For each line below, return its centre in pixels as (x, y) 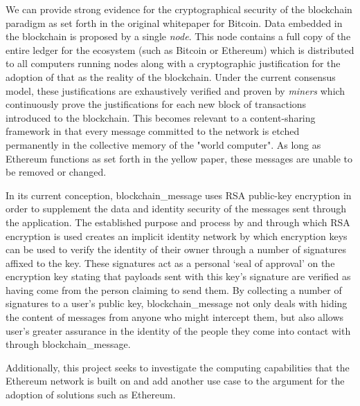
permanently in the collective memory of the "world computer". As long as (163, 144)
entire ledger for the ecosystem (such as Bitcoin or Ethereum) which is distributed (180, 49)
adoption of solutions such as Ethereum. (91, 395)
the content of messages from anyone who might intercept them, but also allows (175, 317)
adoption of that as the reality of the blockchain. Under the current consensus (171, 76)
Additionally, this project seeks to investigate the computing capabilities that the (178, 367)
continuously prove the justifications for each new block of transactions (156, 104)
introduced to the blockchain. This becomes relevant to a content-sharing (161, 117)
